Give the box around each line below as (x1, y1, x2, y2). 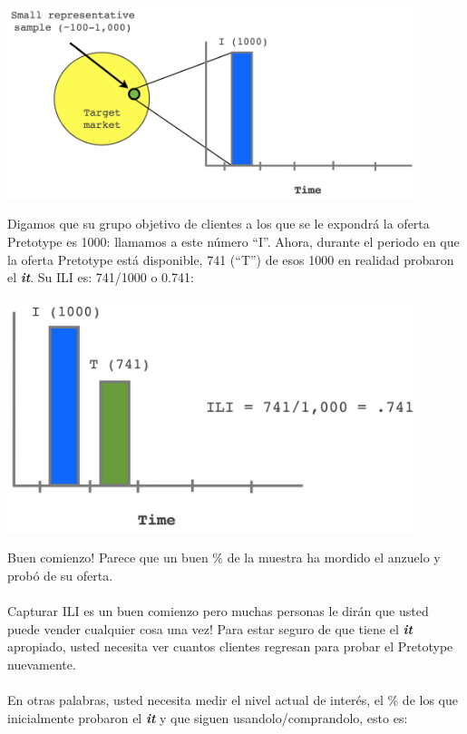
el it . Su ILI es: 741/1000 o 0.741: (7, 268, 194, 287)
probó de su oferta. (7, 565, 113, 584)
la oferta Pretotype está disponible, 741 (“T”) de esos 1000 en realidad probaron (7, 250, 454, 269)
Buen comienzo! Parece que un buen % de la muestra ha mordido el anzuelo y (7, 548, 441, 567)
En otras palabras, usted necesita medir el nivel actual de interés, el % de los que (7, 690, 458, 710)
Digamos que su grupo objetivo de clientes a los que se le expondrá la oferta (7, 214, 430, 233)
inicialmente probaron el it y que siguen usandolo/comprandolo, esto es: (7, 708, 408, 727)
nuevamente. (7, 654, 76, 673)
